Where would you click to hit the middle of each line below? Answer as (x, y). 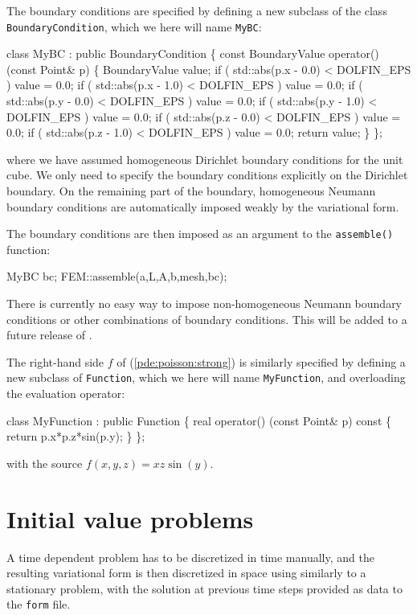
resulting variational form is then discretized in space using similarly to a (186, 573)
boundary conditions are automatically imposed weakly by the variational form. (203, 206)
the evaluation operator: (66, 394)
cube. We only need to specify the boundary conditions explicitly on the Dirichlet (207, 175)
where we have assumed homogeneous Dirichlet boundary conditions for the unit (205, 159)
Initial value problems (130, 518)
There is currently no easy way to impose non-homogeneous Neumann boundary (204, 303)
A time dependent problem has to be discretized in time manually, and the (190, 557)
